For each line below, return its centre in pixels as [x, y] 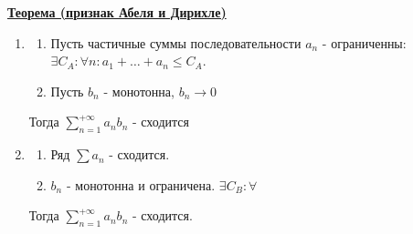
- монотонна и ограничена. [141, 184]
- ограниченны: [364, 42]
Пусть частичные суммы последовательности [176, 42]
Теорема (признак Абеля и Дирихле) [117, 12]
